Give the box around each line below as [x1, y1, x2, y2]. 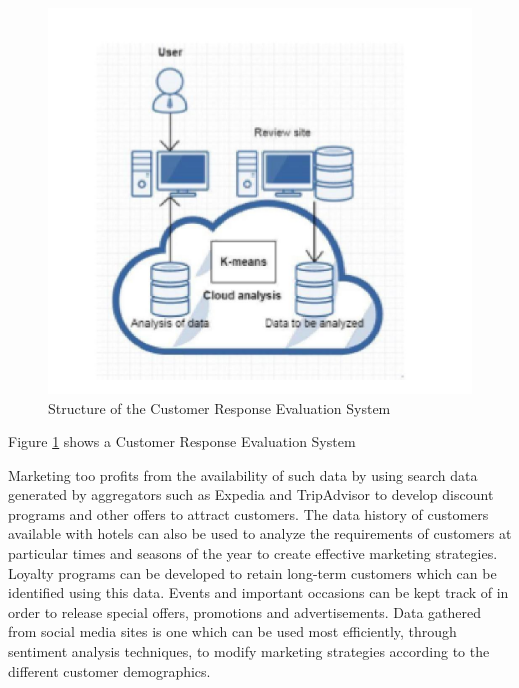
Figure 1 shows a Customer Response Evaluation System [8, 431, 356, 452]
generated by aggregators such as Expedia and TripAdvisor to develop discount [8, 484, 494, 505]
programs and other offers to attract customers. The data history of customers [8, 503, 489, 524]
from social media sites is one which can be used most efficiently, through [8, 621, 457, 642]
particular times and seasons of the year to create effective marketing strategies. [8, 543, 498, 564]
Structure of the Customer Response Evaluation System [48, 397, 391, 418]
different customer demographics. [8, 660, 211, 681]
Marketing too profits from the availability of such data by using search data [8, 464, 478, 485]
